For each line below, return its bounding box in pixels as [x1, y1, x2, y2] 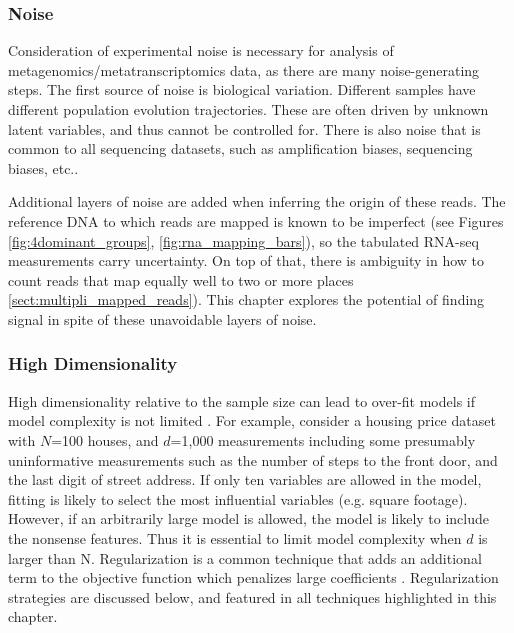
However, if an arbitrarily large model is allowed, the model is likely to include [8, 508, 490, 529]
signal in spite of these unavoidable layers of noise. [8, 308, 317, 329]
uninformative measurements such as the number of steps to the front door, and [8, 449, 498, 470]
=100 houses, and [51, 429, 159, 450]
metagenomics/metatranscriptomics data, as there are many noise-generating [8, 59, 480, 80]
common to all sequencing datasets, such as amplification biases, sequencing [8, 138, 473, 159]
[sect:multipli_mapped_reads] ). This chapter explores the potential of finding [8, 289, 485, 310]
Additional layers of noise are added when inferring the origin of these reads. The [8, 191, 506, 212]
